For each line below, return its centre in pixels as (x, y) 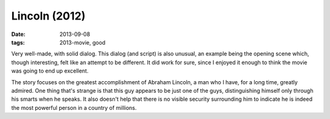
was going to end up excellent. (50, 71)
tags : (18, 42)
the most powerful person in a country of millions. (74, 107)
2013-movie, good (82, 42)
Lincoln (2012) (48, 16)
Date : (18, 34)
